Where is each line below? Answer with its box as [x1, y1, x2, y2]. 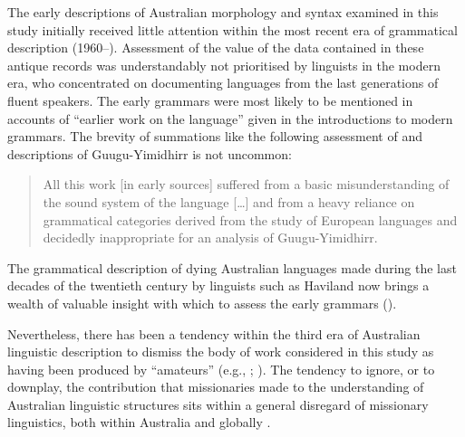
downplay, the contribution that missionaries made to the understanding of [7, 377, 424, 396]
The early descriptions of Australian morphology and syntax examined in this [7, 3, 439, 21]
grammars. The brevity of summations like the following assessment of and [7, 127, 422, 146]
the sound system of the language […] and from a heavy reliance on [43, 192, 415, 211]
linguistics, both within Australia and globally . [7, 413, 271, 432]
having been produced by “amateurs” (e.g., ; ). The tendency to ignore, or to [7, 359, 435, 378]
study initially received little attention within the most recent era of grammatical [7, 20, 458, 39]
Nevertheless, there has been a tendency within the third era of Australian [7, 324, 421, 343]
